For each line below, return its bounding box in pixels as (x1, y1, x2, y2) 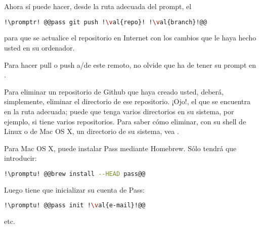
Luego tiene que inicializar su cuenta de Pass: (4, 184, 145, 195)
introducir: (4, 153, 37, 163)
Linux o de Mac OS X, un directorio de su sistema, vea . (4, 126, 179, 136)
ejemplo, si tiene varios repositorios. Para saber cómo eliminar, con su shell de (4, 116, 246, 126)
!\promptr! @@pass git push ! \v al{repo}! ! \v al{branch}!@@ (4, 18, 207, 26)
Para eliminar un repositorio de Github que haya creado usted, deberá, (4, 86, 224, 97)
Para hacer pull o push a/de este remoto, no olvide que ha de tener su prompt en (4, 59, 256, 70)
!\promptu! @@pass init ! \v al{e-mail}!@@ (4, 202, 146, 209)
